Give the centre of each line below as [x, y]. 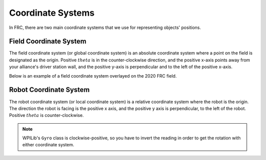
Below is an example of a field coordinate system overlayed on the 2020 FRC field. [93, 76]
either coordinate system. [48, 145]
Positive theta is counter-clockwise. [46, 115]
